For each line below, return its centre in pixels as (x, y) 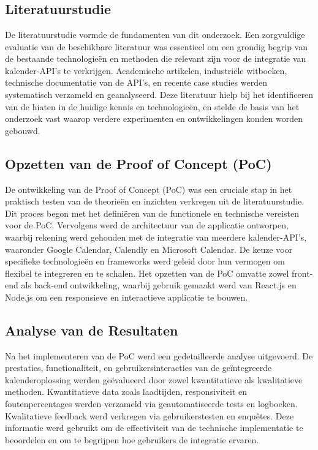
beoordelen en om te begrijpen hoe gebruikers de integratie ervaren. (132, 439)
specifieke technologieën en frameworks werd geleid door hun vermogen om (145, 261)
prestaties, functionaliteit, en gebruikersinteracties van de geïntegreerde (138, 368)
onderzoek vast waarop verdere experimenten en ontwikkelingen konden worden (154, 118)
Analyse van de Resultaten (92, 330)
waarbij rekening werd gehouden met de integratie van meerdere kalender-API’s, (156, 237)
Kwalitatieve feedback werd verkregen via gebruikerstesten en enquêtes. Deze (150, 415)
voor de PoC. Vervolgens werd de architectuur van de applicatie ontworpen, (147, 225)
